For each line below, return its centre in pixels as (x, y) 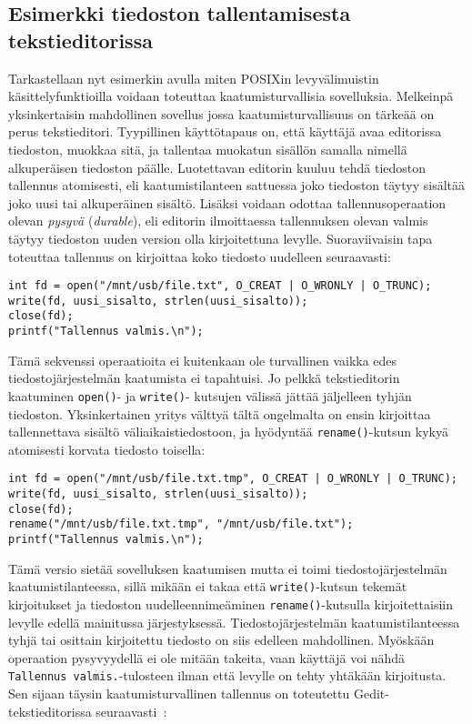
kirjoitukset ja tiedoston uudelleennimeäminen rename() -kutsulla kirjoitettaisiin (231, 603)
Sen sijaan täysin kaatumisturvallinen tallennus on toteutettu (179, 694)
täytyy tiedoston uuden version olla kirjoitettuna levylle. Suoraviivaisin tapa (221, 238)
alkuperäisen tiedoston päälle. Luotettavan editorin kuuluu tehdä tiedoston (217, 167)
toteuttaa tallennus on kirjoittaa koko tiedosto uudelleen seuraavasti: (200, 256)
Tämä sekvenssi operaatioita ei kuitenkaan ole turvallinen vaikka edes (203, 360)
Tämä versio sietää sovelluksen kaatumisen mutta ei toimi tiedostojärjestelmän (228, 568)
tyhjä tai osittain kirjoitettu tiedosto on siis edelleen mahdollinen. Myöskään (221, 640)
